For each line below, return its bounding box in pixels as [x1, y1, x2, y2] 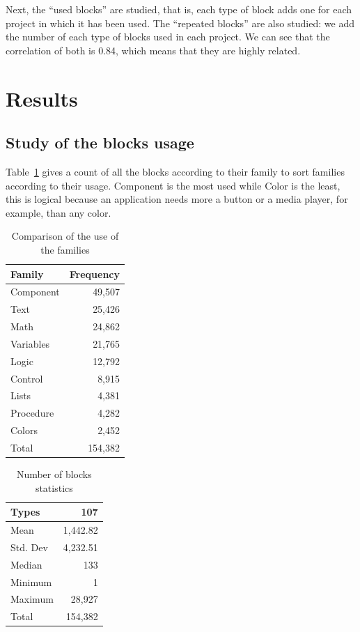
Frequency [69, 266, 120, 281]
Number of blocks [16, 467, 92, 481]
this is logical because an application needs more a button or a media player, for [6, 192, 348, 206]
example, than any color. [6, 205, 111, 219]
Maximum [10, 592, 54, 606]
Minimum [10, 574, 52, 589]
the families [40, 242, 90, 256]
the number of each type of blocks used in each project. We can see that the [6, 29, 330, 44]
